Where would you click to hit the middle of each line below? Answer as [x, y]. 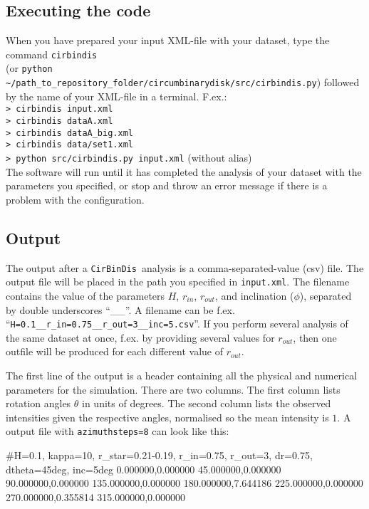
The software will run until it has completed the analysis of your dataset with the [184, 171]
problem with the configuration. [75, 199]
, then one [315, 337]
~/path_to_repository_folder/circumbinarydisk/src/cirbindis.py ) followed [183, 82]
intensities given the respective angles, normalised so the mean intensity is [167, 417]
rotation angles [38, 403]
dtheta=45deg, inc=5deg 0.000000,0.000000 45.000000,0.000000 [144, 469]
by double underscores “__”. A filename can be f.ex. [120, 309]
